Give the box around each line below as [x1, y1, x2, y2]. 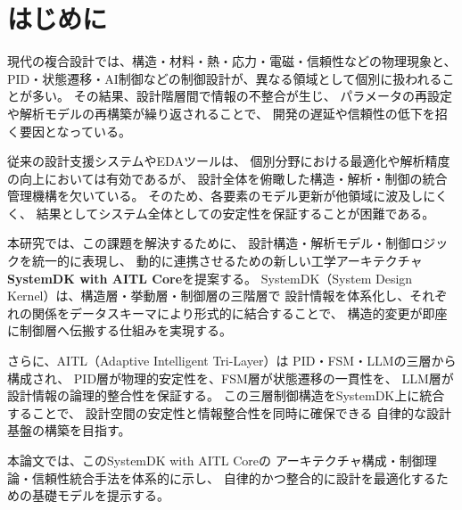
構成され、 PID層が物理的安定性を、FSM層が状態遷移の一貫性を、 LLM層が [7, 368, 454, 387]
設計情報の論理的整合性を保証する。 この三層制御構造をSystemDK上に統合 [7, 386, 445, 405]
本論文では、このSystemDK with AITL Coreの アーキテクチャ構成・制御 [7, 451, 425, 469]
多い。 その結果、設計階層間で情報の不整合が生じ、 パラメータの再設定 [31, 86, 452, 105]
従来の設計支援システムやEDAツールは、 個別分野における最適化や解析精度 [7, 152, 450, 170]
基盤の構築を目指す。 [7, 421, 131, 440]
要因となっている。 [19, 121, 131, 140]
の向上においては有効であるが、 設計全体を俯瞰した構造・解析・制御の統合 [7, 169, 448, 187]
